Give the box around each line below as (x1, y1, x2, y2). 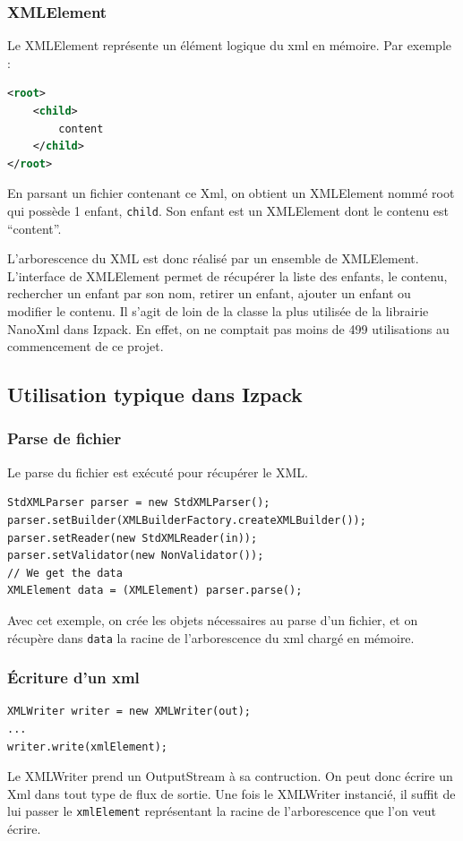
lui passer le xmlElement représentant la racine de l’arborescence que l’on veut (7, 802, 436, 820)
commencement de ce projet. (7, 337, 164, 356)
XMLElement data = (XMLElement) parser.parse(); (7, 584, 303, 597)
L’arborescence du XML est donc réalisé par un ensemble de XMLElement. (7, 249, 419, 268)
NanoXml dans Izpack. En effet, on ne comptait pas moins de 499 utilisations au (7, 319, 450, 338)
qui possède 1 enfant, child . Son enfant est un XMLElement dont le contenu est (7, 201, 450, 219)
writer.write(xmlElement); (7, 740, 167, 753)
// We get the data (7, 566, 123, 579)
